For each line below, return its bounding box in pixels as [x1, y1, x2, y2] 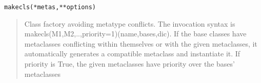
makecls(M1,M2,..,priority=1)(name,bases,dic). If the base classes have [24, 28, 247, 39]
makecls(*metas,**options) [4, 4, 96, 11]
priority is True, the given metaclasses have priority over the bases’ [24, 58, 235, 69]
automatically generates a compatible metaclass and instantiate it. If [24, 48, 240, 59]
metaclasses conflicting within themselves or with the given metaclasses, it [24, 38, 257, 49]
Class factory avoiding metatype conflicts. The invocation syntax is [24, 18, 235, 29]
